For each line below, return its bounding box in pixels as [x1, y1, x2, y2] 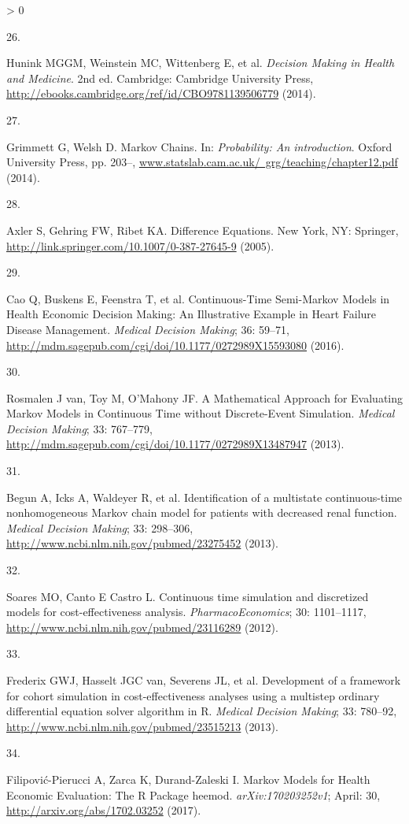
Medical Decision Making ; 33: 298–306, [6, 519, 193, 536]
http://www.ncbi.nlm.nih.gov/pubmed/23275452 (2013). [6, 535, 278, 551]
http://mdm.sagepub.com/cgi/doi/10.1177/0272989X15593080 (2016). [6, 336, 345, 353]
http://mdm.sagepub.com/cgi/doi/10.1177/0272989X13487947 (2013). [6, 436, 345, 452]
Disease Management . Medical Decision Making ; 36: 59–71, [6, 321, 289, 337]
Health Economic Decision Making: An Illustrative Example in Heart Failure [6, 306, 377, 322]
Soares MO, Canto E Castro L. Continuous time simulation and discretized [6, 588, 369, 604]
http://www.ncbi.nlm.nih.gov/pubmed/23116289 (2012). [6, 618, 278, 635]
